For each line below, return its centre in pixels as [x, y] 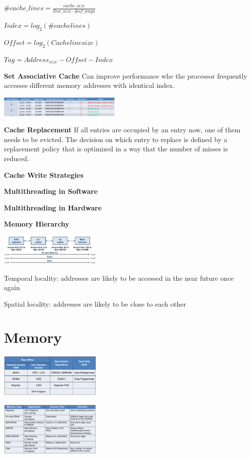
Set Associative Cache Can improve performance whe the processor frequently [126, 75]
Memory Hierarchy [37, 224]
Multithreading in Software [51, 191]
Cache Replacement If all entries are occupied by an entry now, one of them [122, 130]
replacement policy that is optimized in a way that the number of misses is [116, 149]
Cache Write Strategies [44, 175]
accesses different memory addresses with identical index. [89, 85]
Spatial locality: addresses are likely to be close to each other [95, 303]
